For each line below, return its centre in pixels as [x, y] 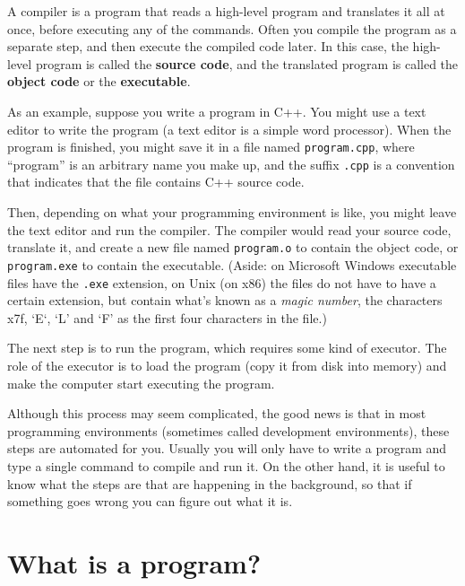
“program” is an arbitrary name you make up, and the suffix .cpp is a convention [231, 164]
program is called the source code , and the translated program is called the [247, 63]
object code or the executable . [99, 81]
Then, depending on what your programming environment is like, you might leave [232, 212]
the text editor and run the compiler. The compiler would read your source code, [229, 229]
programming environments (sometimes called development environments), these [228, 430]
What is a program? [134, 562]
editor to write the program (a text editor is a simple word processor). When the [229, 129]
